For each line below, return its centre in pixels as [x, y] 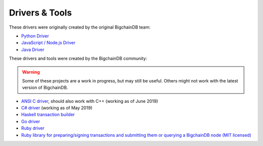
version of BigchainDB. [45, 88]
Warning [31, 72]
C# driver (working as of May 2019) [57, 108]
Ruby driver [33, 128]
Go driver [31, 121]
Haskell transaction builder [48, 114]
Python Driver [35, 36]
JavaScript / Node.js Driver [48, 43]
